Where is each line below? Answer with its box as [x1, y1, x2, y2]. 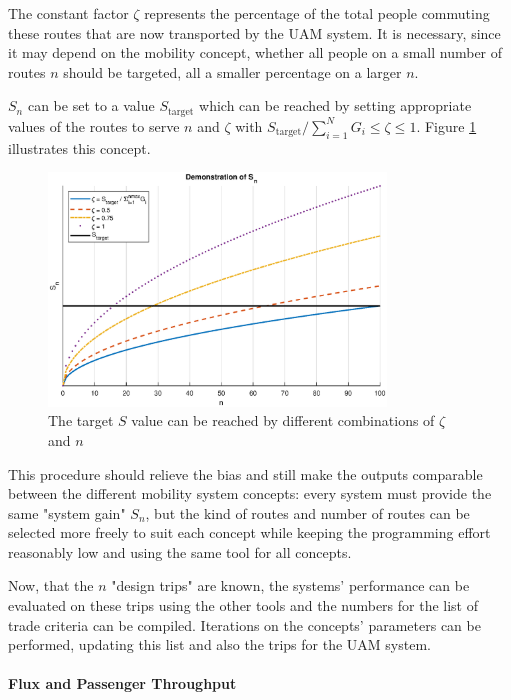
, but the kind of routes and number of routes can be [145, 502, 470, 523]
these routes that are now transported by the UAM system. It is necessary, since [8, 22, 501, 43]
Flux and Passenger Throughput [8, 673, 237, 694]
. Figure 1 [416, 115, 477, 136]
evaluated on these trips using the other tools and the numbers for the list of [8, 595, 479, 616]
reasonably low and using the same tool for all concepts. [8, 541, 352, 562]
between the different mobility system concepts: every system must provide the [8, 483, 492, 504]
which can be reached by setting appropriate [199, 95, 472, 116]
